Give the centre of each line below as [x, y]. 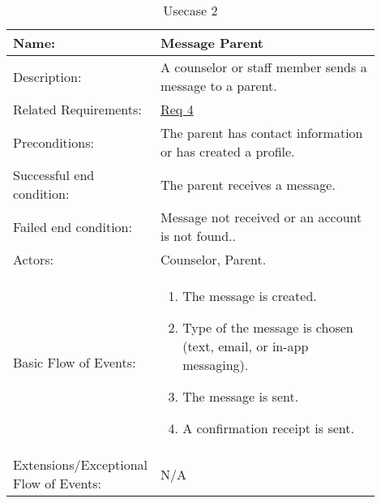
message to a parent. [218, 86]
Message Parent [212, 43]
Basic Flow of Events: [75, 362]
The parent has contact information [261, 133]
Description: [47, 76]
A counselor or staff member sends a [263, 67]
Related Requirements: [77, 109]
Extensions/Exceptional [80, 464]
